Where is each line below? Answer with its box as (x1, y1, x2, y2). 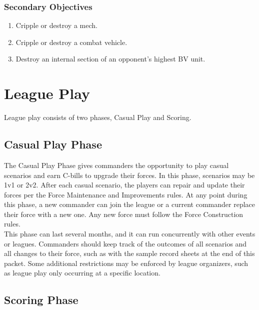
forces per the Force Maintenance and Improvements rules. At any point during (4, 189, 247, 199)
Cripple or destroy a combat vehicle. (15, 36, 127, 47)
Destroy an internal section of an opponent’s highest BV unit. (15, 53, 205, 64)
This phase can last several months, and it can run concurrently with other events (4, 228, 255, 239)
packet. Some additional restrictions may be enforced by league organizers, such (4, 257, 248, 268)
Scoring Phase (4, 292, 78, 307)
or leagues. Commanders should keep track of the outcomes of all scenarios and (4, 238, 247, 248)
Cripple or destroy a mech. (15, 20, 97, 30)
